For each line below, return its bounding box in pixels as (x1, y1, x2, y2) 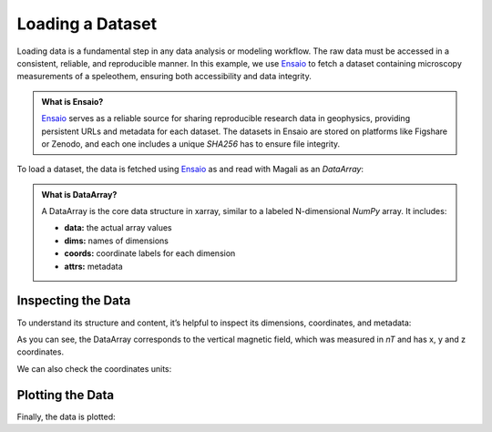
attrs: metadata (64, 261, 123, 272)
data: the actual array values (64, 222, 172, 233)
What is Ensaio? (41, 96, 104, 107)
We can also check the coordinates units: (16, 363, 172, 374)
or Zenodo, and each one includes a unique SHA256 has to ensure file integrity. (41, 138, 341, 149)
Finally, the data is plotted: (16, 411, 116, 422)
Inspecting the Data (16, 293, 131, 309)
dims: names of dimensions (64, 235, 169, 246)
